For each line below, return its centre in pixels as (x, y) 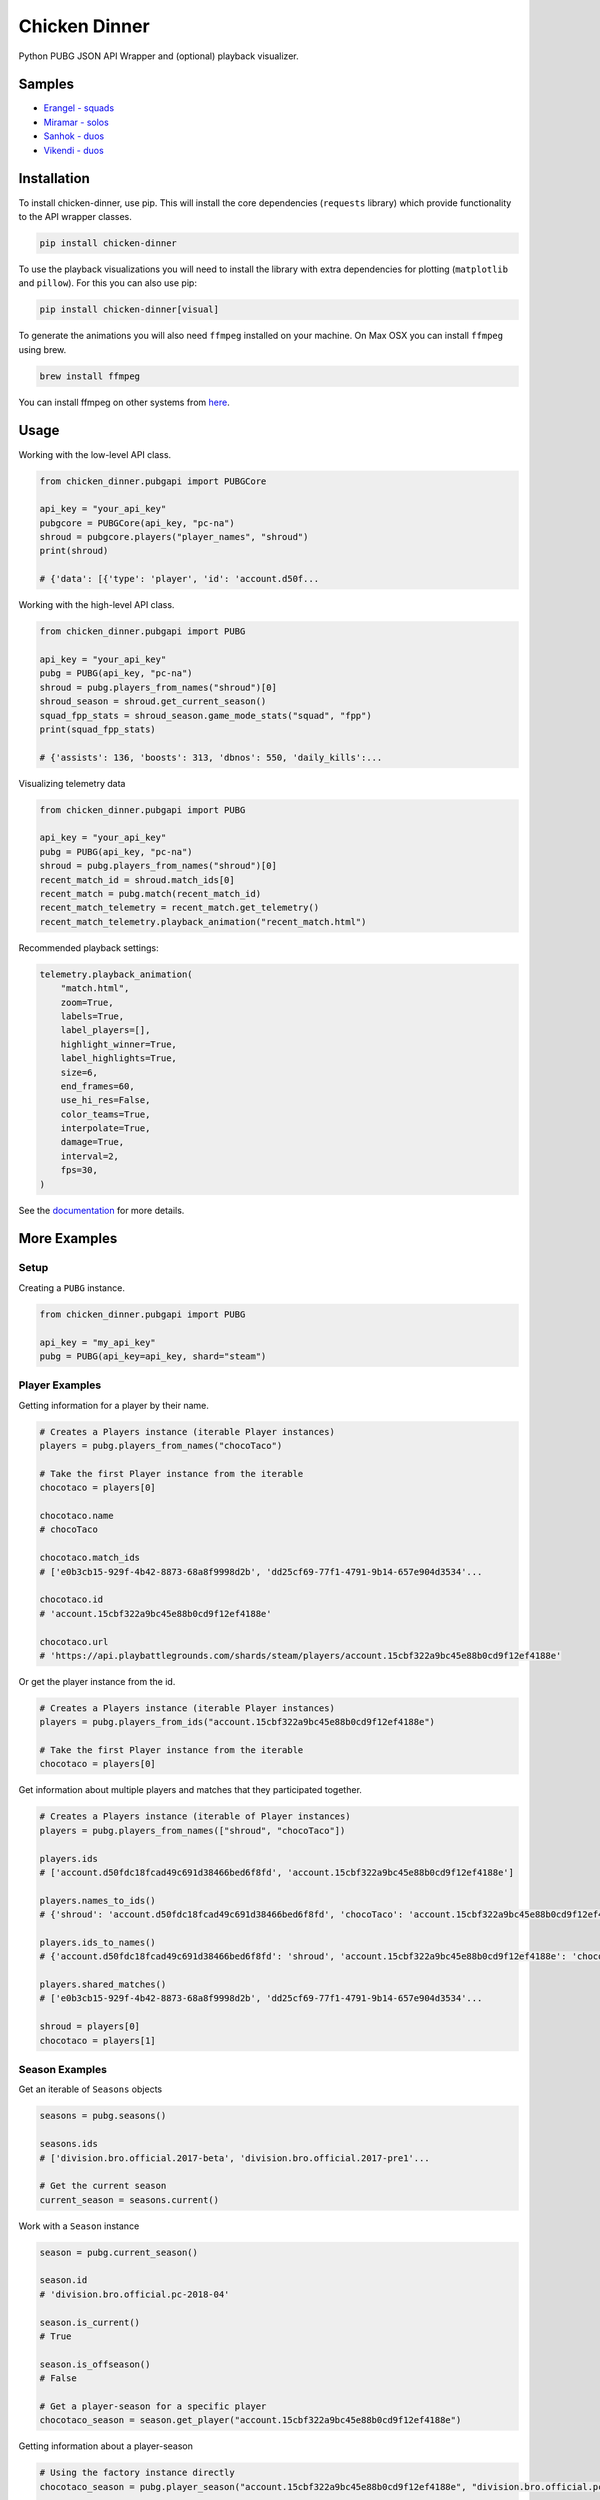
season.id (63, 2280)
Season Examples (62, 2070)
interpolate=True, (105, 1128)
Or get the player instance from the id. (97, 1681)
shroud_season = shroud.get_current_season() (153, 701)
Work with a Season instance (79, 2226)
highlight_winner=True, (118, 1044)
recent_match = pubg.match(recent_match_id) (150, 894)
